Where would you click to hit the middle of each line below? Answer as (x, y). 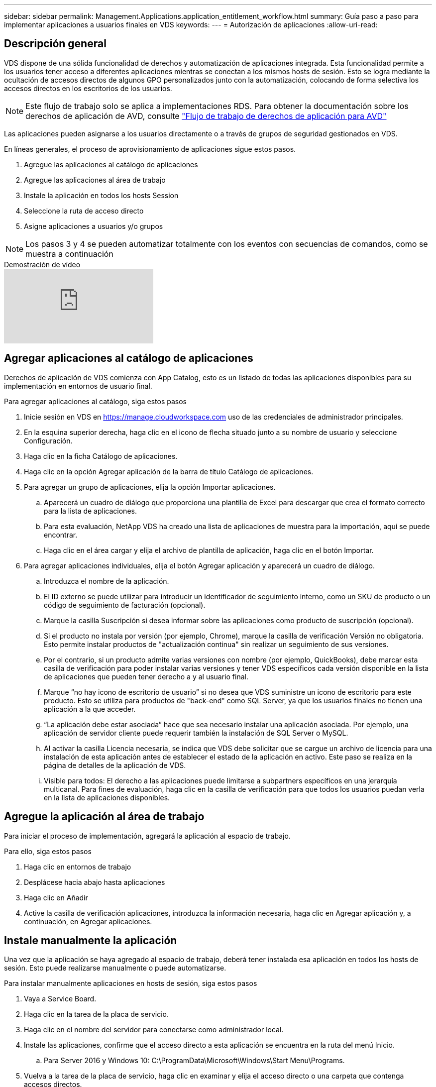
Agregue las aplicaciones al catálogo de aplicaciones (111, 164)
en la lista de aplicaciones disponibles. (107, 797)
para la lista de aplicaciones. (90, 511)
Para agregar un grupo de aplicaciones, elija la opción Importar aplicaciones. (150, 487)
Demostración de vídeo (42, 264)
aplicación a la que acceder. (90, 709)
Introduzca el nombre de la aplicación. (107, 581)
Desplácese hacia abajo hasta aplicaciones (95, 882)
